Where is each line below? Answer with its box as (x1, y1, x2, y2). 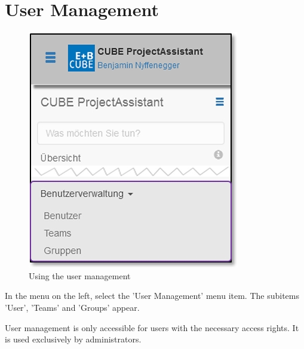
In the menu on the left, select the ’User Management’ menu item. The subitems (5, 289, 299, 302)
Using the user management (29, 269, 131, 282)
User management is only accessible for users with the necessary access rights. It (5, 321, 299, 333)
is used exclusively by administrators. (5, 333, 142, 345)
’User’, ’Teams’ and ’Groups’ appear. (5, 301, 140, 313)
